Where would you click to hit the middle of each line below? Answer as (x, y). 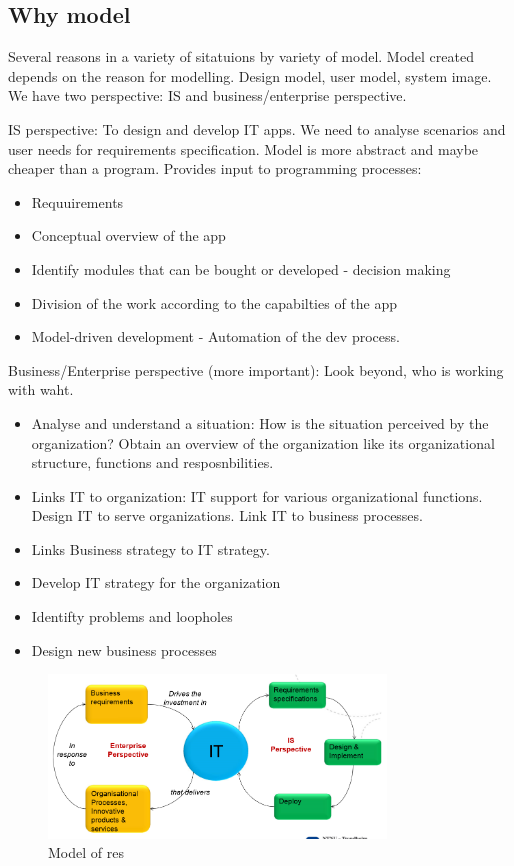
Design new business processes (124, 649)
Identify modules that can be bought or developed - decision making (241, 268)
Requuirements (77, 201)
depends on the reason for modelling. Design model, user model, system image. (250, 75)
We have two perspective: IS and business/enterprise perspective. (207, 95)
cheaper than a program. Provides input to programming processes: (215, 168)
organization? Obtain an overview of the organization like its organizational (263, 442)
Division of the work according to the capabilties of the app (214, 302)
